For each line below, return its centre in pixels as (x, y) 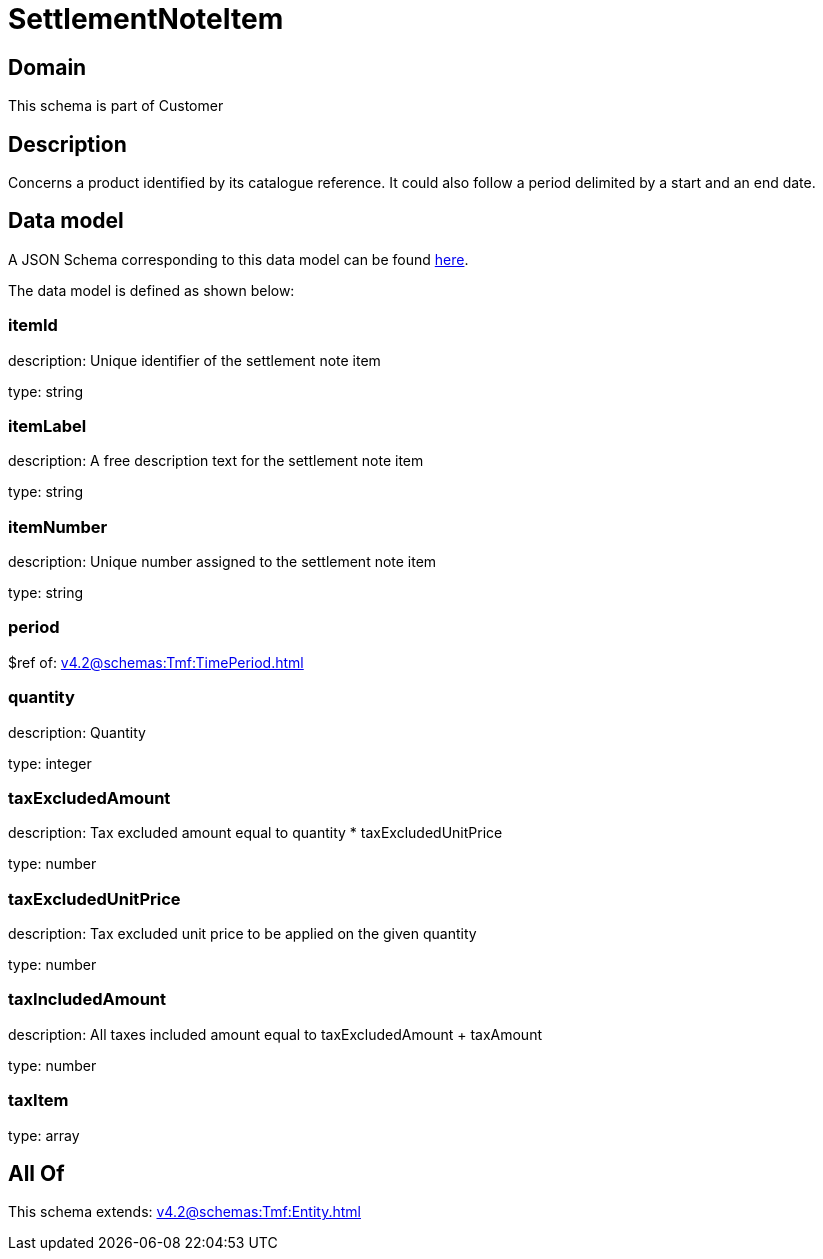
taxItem (38, 1100)
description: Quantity (77, 732)
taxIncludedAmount (87, 999)
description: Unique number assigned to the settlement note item (222, 562)
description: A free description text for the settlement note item (216, 461)
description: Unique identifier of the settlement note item (194, 360)
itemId (33, 325)
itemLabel (47, 425)
